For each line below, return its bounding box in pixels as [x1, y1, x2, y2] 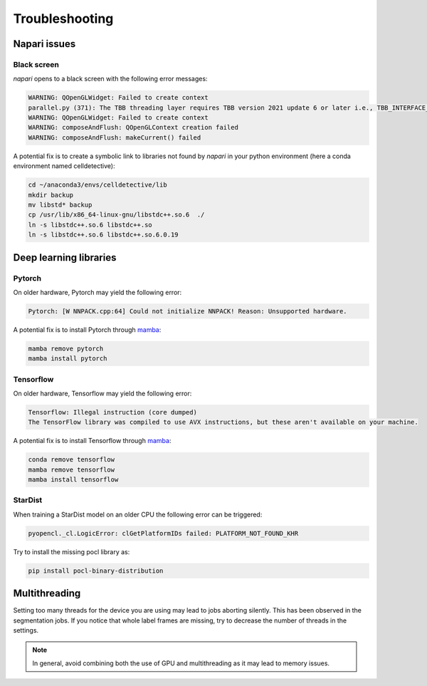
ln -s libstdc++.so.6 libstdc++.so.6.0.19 [28, 231, 179, 239]
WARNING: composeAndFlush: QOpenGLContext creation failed [28, 123, 238, 132]
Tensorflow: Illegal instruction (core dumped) [28, 408, 197, 416]
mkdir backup [28, 191, 74, 199]
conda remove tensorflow [28, 456, 115, 464]
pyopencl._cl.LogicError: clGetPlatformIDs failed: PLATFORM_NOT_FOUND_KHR [28, 529, 299, 537]
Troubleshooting [13, 11, 114, 26]
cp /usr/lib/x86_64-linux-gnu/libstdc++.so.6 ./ [28, 211, 205, 219]
